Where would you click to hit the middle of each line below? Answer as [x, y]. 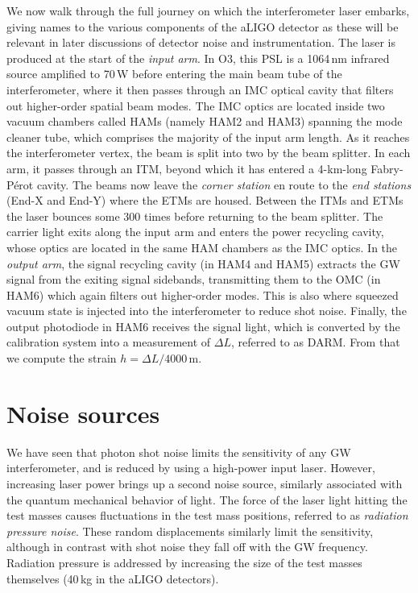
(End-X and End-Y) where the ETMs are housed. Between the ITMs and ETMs [205, 200]
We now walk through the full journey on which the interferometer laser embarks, [208, 10]
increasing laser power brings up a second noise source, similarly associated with [205, 483]
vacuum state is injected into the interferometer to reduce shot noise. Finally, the [207, 311]
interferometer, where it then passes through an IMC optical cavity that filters [200, 89]
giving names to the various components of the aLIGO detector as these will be [203, 26]
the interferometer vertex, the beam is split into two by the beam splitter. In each [209, 153]
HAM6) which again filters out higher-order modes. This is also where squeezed [203, 294]
